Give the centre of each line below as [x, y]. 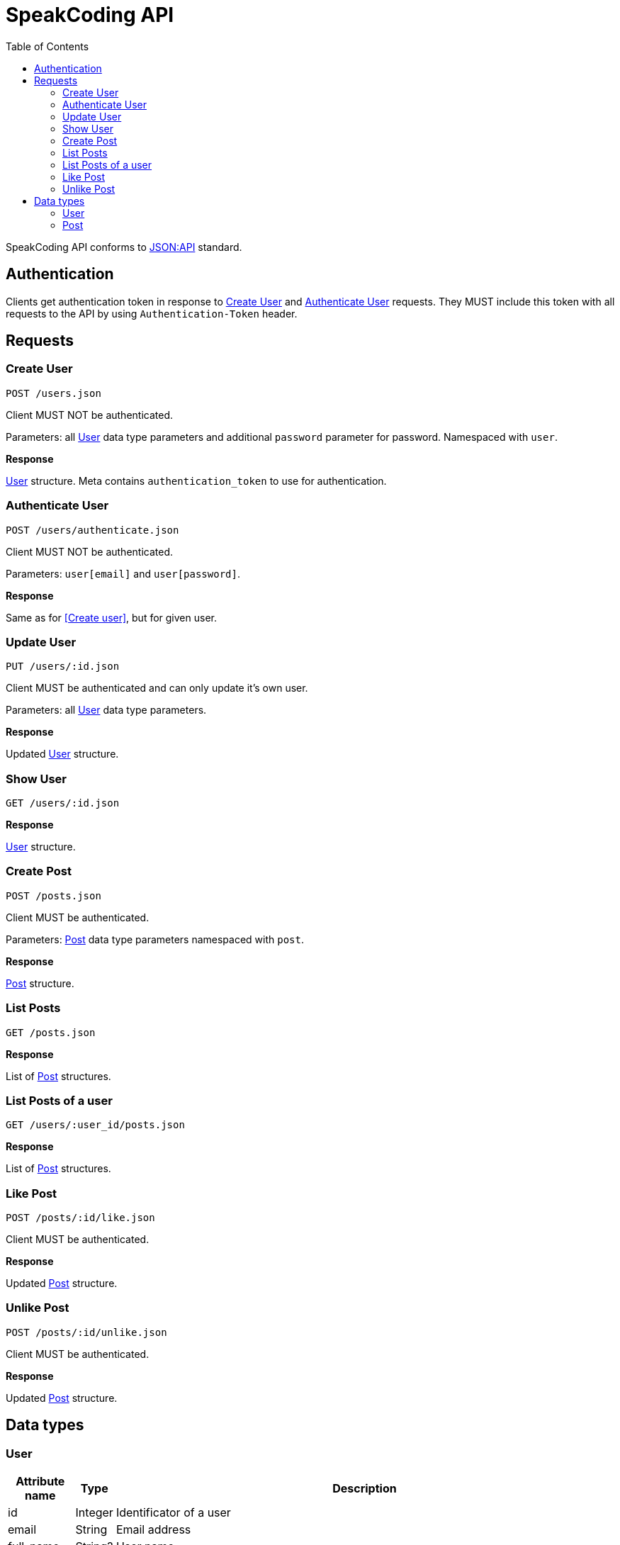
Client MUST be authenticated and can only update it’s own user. [157, 688]
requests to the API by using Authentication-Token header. [152, 313]
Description [365, 1489]
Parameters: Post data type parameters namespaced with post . [155, 939]
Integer [94, 1513]
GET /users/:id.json [63, 803]
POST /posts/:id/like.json [80, 1218]
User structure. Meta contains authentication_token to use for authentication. [196, 481]
